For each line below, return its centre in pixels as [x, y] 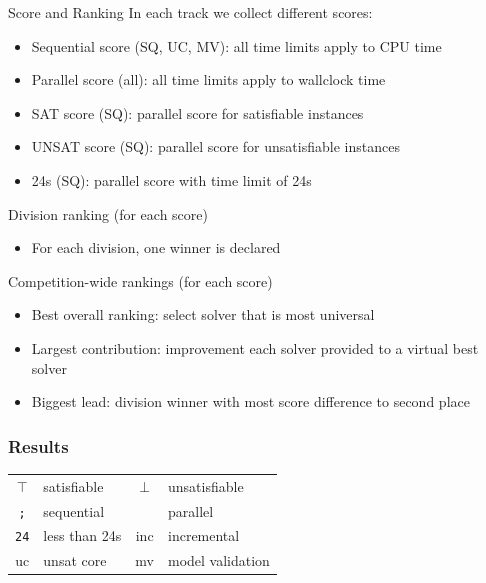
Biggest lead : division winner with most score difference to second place [250, 401]
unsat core [75, 560]
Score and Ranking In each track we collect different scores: [190, 12]
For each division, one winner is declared [156, 247]
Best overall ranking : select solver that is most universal [203, 314]
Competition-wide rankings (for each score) [140, 280]
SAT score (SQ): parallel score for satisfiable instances [197, 112]
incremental [204, 535]
